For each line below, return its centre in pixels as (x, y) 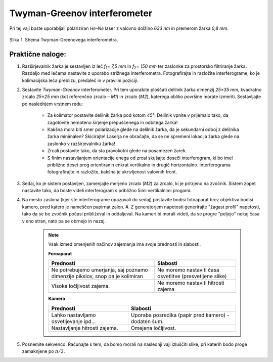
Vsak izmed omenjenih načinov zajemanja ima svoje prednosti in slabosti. (125, 244)
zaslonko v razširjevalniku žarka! (81, 144)
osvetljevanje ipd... (74, 321)
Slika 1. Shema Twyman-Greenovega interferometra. (64, 39)
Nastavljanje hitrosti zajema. (85, 328)
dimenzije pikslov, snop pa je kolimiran (97, 277)
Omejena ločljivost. (153, 328)
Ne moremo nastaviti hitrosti (191, 283)
